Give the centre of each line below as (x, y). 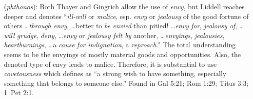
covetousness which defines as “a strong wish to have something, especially (115, 73)
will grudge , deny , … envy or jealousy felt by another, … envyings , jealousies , (114, 35)
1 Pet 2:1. (19, 92)
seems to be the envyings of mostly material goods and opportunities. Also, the (122, 54)
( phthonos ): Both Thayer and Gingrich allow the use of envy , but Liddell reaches (124, 6)
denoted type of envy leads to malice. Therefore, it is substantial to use (110, 64)
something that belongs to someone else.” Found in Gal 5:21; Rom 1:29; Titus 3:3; (126, 83)
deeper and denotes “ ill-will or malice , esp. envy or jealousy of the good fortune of (126, 16)
